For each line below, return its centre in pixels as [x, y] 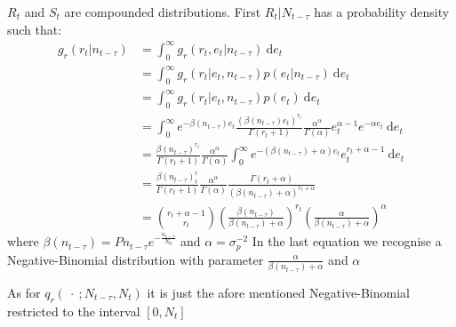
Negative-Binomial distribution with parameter [136, 259]
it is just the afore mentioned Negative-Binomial [278, 293]
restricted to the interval [74, 311]
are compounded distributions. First [163, 12]
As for [24, 293]
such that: [35, 29]
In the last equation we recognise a [347, 241]
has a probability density [382, 12]
